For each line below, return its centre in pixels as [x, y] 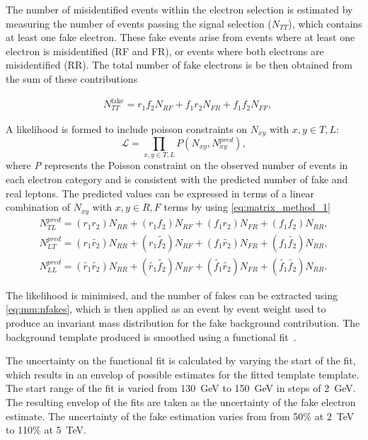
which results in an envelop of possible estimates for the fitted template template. [183, 374]
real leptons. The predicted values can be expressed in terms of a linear [160, 193]
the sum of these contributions [72, 78]
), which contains [325, 23]
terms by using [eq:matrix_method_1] [247, 207]
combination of [38, 207]
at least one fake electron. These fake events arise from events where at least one [180, 37]
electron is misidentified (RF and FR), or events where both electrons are [165, 51]
